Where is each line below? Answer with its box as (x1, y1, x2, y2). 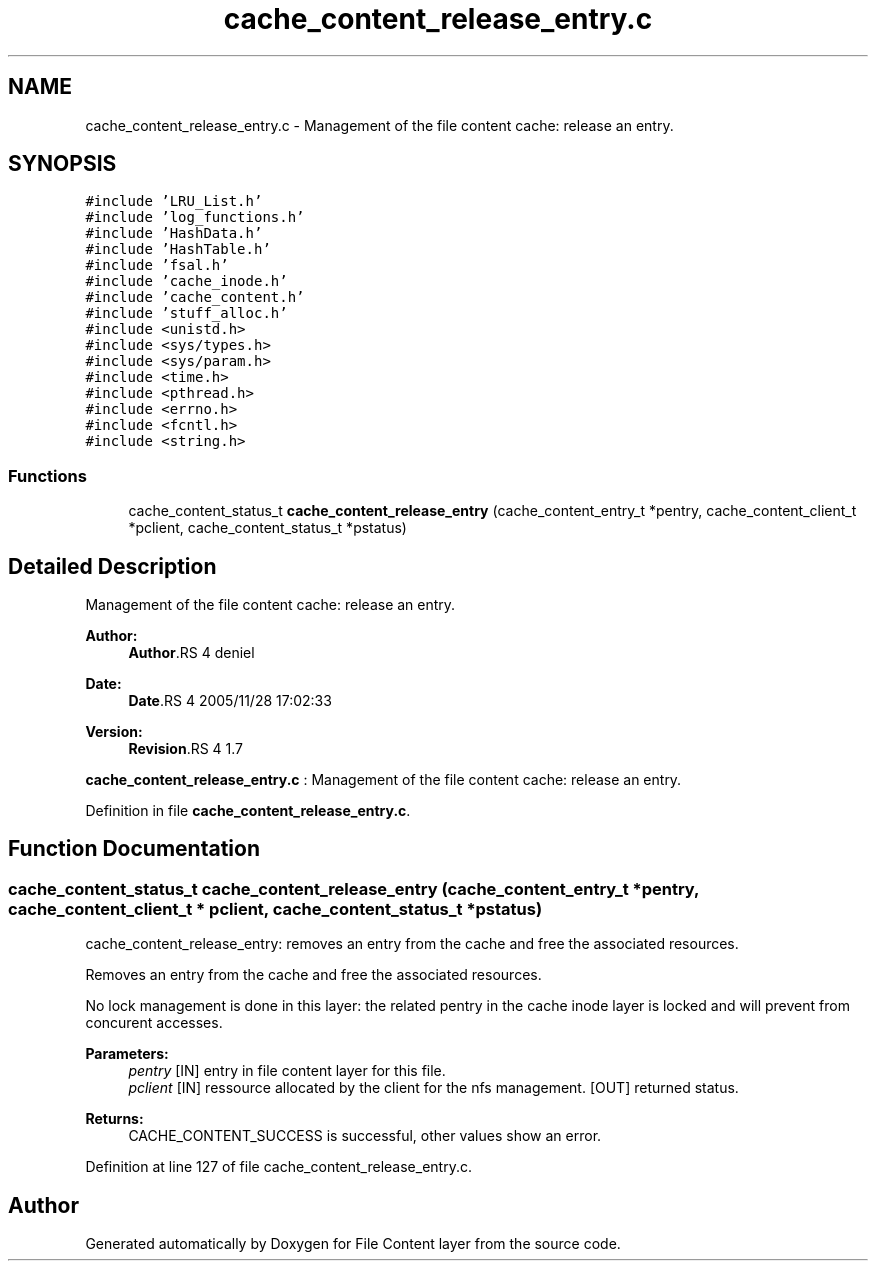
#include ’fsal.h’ (85, 257, 229, 274)
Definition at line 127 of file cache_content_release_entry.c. (85, 1158, 472, 1176)
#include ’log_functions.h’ (85, 209, 305, 226)
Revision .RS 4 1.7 (128, 740, 244, 758)
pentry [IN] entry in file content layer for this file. (128, 1062, 446, 1080)
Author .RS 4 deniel (128, 644, 255, 662)
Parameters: (85, 1045, 169, 1063)
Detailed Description (8, 553, 217, 579)
